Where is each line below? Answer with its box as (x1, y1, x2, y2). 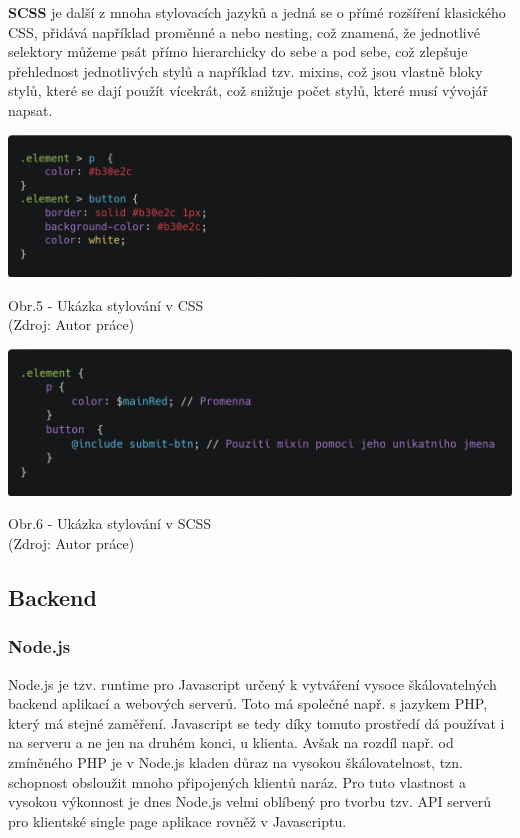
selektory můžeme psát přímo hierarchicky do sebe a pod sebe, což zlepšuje (8, 41, 468, 62)
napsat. (8, 99, 53, 120)
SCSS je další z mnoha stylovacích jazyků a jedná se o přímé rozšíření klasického (8, 2, 506, 22)
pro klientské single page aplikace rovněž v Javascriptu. (8, 810, 347, 831)
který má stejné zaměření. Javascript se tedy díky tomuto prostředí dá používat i (8, 712, 505, 733)
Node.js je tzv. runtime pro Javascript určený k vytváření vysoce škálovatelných (8, 673, 497, 694)
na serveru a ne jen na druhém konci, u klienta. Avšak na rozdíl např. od (8, 732, 454, 753)
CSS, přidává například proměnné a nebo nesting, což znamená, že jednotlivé (8, 21, 480, 42)
